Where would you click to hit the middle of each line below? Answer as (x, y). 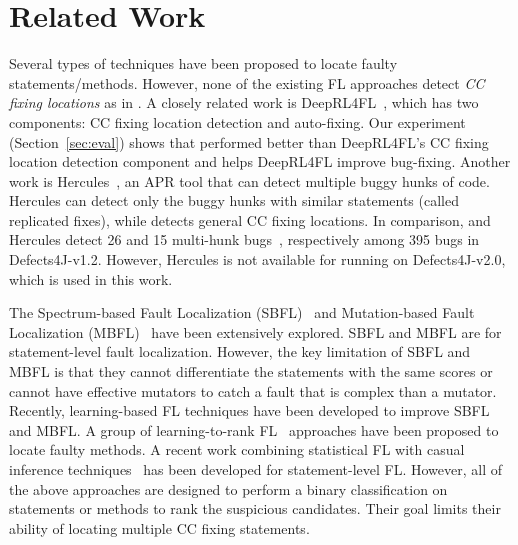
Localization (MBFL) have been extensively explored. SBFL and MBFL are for (255, 331)
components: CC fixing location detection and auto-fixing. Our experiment (237, 121)
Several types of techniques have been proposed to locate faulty (203, 63)
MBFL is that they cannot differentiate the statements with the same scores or (251, 371)
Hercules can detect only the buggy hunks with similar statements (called (234, 200)
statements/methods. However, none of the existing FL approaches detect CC (247, 82)
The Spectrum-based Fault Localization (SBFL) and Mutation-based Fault (242, 312)
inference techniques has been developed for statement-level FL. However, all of (256, 469)
